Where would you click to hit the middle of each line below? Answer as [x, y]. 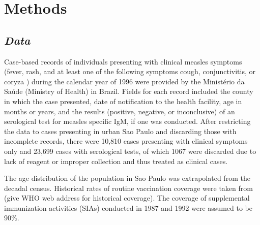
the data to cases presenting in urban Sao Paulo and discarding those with [120, 131]
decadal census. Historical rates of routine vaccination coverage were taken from [128, 188]
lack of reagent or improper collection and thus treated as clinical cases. [116, 161]
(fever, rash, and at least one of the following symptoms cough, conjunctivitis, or [130, 71]
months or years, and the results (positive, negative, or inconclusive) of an [120, 111]
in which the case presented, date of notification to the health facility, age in [123, 101]
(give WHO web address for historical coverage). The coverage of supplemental [127, 198]
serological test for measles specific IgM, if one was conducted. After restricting [127, 121]
